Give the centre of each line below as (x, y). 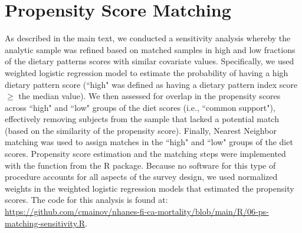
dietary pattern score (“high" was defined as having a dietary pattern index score (151, 84)
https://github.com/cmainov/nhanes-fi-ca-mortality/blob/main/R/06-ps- (137, 211)
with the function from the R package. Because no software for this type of (140, 165)
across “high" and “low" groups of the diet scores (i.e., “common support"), (140, 107)
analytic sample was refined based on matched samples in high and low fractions (150, 49)
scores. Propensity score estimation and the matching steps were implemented (145, 154)
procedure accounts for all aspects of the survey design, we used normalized (141, 177)
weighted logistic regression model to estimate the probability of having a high (147, 72)
